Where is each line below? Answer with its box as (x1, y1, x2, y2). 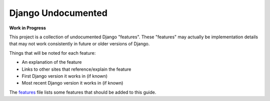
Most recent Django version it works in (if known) (21, 80, 123, 86)
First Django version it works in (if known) (21, 73, 107, 79)
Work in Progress (9, 25, 46, 31)
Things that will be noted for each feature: (9, 50, 96, 56)
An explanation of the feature (21, 59, 82, 65)
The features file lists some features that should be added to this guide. (9, 89, 156, 95)
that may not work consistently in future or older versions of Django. (9, 41, 150, 47)
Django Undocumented (9, 7, 107, 18)
